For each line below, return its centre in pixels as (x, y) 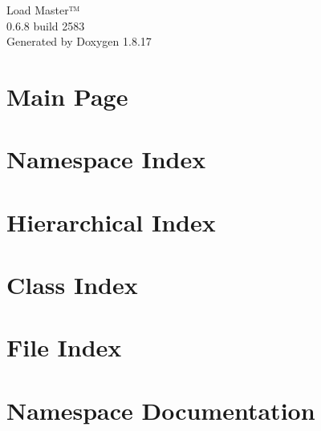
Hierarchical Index (111, 222)
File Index (64, 347)
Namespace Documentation (161, 410)
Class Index (72, 285)
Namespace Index (106, 159)
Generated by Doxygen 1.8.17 (79, 41)
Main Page (67, 96)
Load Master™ (43, 10)
